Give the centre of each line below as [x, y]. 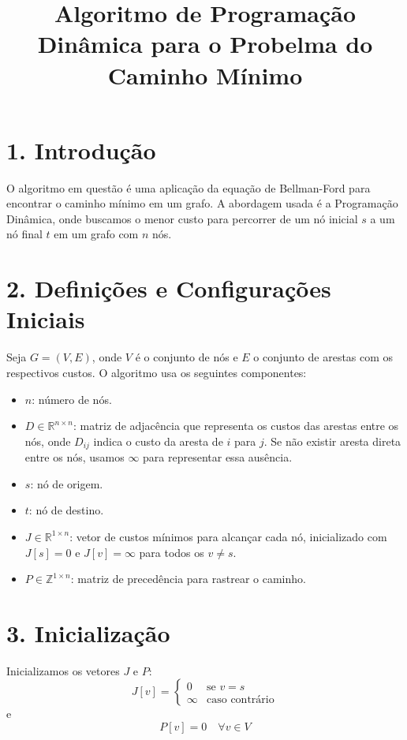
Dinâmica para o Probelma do [205, 44]
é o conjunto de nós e [187, 357]
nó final [24, 234]
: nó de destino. [66, 510]
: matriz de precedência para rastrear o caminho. [188, 579]
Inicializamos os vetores [63, 670]
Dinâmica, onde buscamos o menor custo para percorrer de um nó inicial [182, 218]
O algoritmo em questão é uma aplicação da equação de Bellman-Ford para [189, 187]
